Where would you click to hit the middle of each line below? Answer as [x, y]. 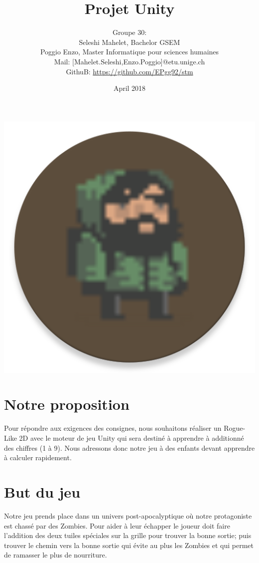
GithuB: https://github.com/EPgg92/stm [129, 71]
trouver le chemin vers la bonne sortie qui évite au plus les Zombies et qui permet [129, 545]
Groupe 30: [129, 32]
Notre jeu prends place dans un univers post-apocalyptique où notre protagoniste [128, 515]
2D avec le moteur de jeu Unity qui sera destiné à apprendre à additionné [131, 438]
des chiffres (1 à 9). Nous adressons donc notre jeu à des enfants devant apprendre [129, 447]
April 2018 [129, 88]
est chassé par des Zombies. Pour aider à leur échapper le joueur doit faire [117, 525]
